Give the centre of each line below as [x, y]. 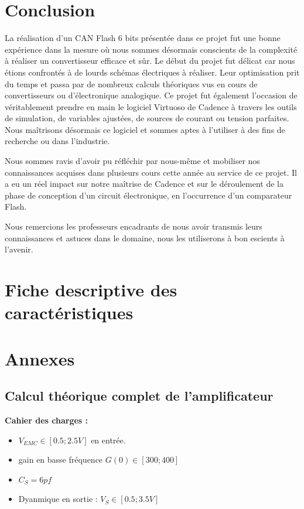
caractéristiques [69, 312]
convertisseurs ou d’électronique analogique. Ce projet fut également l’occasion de [151, 95]
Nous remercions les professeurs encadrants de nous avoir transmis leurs [134, 226]
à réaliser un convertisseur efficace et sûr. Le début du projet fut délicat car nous [150, 61]
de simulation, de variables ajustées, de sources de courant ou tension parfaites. [147, 118]
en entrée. [108, 440]
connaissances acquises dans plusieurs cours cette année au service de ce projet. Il [151, 172]
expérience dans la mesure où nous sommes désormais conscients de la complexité [151, 49]
